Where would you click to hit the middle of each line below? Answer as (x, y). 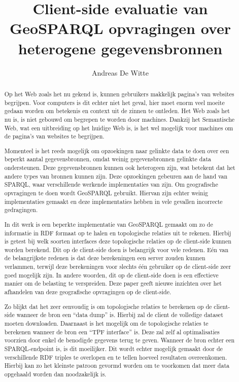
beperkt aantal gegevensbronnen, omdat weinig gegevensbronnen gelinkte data (108, 159)
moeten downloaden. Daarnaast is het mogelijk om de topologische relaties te (106, 323)
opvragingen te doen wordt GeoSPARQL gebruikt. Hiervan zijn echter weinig (106, 193)
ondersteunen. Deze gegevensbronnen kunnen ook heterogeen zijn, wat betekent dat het (120, 168)
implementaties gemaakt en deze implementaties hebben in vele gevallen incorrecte (113, 201)
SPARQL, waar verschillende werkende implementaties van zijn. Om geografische (111, 184)
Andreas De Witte (120, 72)
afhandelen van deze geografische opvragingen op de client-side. (88, 292)
